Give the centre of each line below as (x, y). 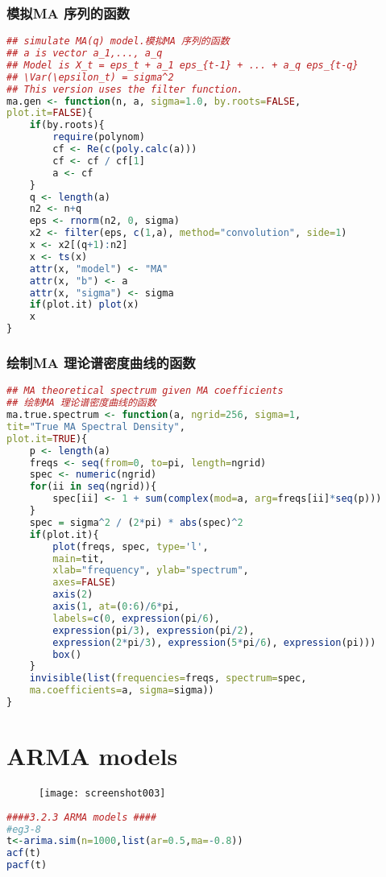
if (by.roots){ (67, 125)
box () (67, 654)
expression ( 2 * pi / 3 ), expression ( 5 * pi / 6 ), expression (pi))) (214, 642)
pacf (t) (27, 865)
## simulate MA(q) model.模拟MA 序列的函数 (118, 41)
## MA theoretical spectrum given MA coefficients (145, 391)
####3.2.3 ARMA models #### (82, 817)
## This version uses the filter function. (125, 89)
